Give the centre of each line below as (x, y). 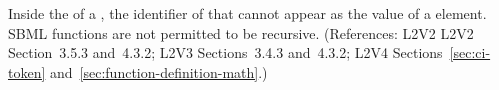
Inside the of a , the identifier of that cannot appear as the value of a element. (247, 13)
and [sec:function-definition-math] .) (159, 71)
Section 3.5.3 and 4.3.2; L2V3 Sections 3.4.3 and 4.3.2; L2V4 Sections (225, 52)
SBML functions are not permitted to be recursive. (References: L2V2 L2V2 (241, 32)
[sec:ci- (470, 52)
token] (27, 71)
